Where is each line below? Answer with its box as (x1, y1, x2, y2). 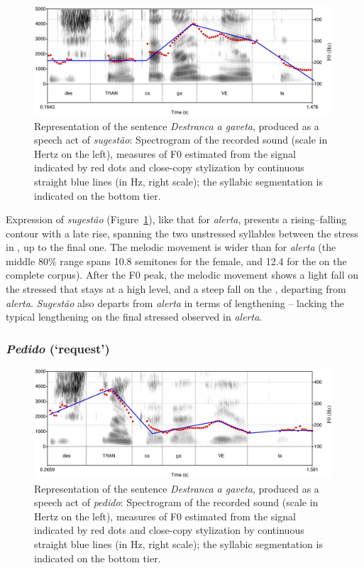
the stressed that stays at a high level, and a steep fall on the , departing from (6, 282, 346, 296)
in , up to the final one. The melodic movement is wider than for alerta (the (6, 240, 336, 254)
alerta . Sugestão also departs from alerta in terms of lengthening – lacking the (6, 295, 344, 310)
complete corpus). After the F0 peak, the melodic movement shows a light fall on (6, 267, 359, 282)
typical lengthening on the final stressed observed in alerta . (6, 309, 263, 324)
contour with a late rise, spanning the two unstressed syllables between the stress (6, 225, 358, 240)
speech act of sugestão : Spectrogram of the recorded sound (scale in (34, 132, 328, 147)
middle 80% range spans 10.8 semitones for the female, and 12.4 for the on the (6, 253, 347, 268)
